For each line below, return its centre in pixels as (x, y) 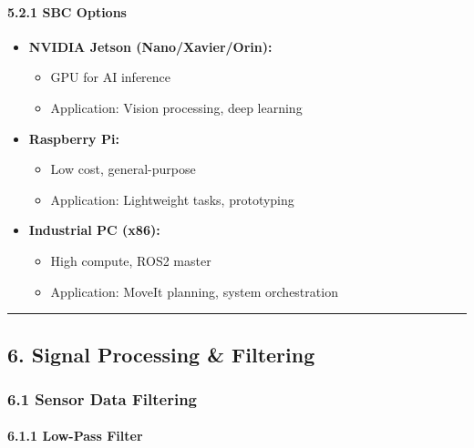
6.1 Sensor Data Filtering (103, 398)
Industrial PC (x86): (94, 230)
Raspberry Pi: (74, 138)
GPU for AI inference (111, 77)
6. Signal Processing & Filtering (161, 354)
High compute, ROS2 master (131, 260)
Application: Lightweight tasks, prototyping (172, 199)
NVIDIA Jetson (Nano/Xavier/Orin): (150, 46)
